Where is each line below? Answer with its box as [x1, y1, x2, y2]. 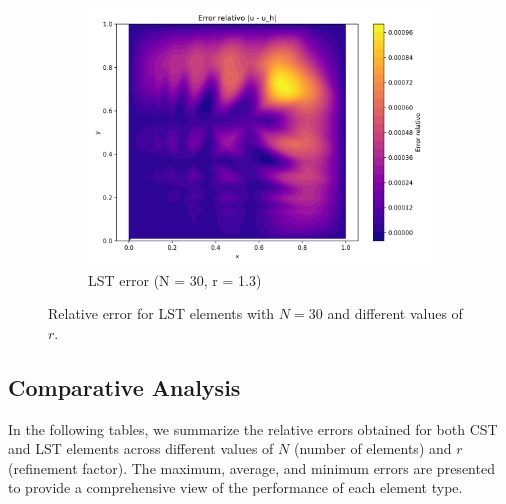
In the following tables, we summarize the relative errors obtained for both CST [8, 418, 498, 439]
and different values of [327, 303, 463, 324]
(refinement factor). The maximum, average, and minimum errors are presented [8, 457, 495, 478]
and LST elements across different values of [8, 438, 274, 459]
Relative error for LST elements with [48, 303, 275, 324]
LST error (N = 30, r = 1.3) [88, 269, 262, 290]
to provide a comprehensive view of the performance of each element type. [8, 477, 463, 498]
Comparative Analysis [8, 371, 241, 402]
